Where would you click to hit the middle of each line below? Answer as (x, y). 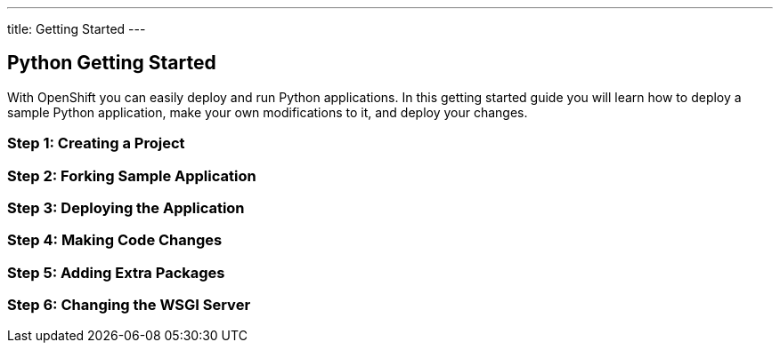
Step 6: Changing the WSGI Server (129, 305)
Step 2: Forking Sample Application (132, 175)
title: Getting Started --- (77, 29)
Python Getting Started (112, 63)
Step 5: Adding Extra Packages (116, 272)
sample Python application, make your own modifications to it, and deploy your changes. (268, 112)
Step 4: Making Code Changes (115, 240)
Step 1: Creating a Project (96, 143)
